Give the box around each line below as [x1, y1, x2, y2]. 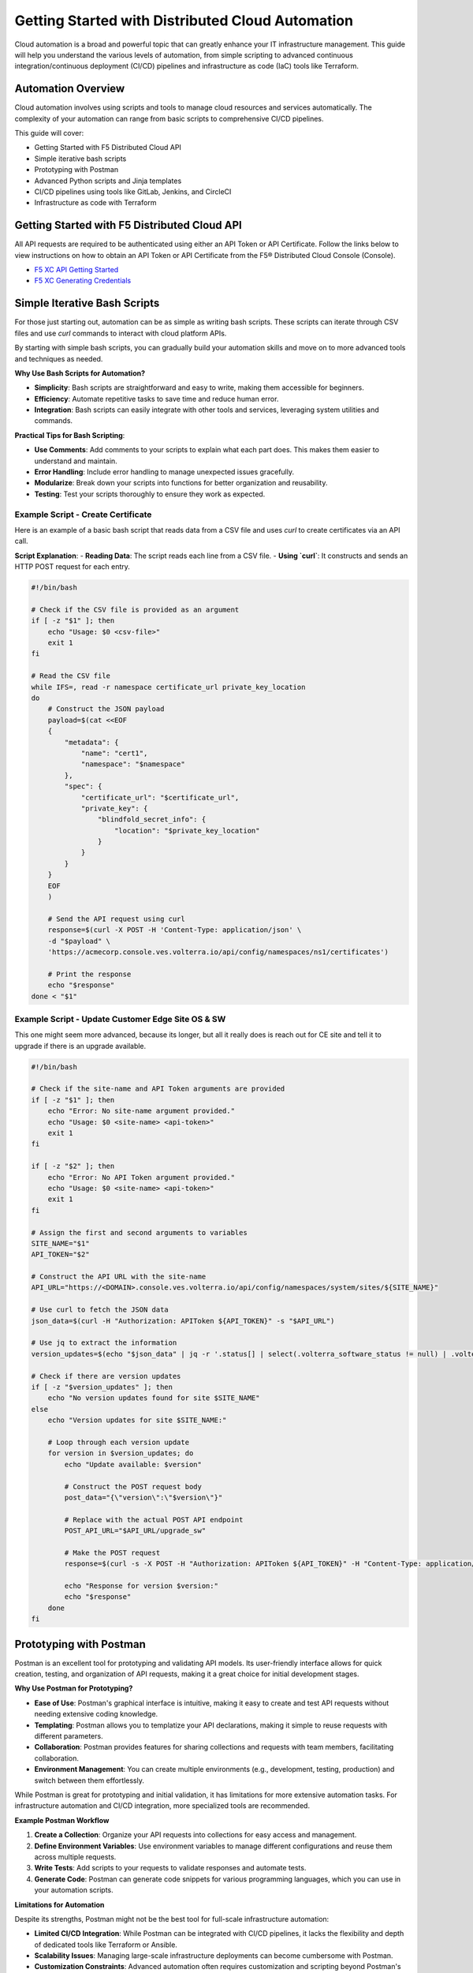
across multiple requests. [34, 1851, 117, 1862]
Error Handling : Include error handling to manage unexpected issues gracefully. [34, 467, 295, 477]
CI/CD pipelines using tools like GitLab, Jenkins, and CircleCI [34, 186, 232, 197]
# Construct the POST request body [64, 1482, 203, 1491]
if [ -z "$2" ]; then [31, 1162, 115, 1171]
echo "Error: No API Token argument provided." [47, 1173, 236, 1181]
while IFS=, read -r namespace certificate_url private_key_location [31, 683, 306, 691]
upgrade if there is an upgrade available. [14, 1041, 147, 1050]
